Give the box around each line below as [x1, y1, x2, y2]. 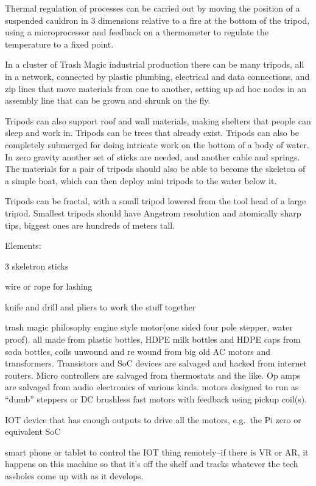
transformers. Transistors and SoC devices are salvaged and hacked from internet [5, 357, 307, 370]
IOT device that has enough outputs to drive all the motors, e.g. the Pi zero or [5, 413, 301, 426]
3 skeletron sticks [5, 259, 69, 272]
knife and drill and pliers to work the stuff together [5, 300, 196, 313]
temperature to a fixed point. [5, 37, 114, 50]
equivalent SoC [5, 425, 61, 438]
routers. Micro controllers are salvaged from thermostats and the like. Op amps [5, 368, 301, 381]
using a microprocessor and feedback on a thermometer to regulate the [5, 26, 269, 38]
